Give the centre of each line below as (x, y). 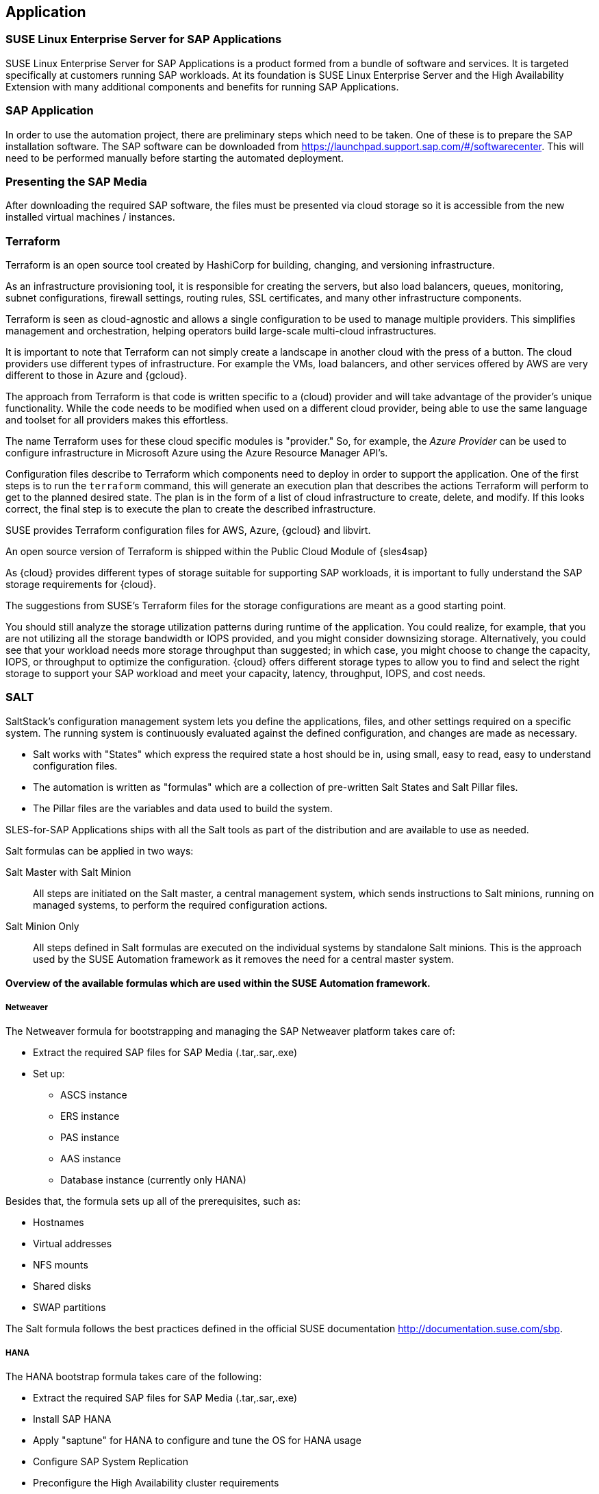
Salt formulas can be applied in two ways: (100, 850)
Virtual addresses (73, 1244)
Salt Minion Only (42, 926)
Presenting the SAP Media (76, 181)
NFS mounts (61, 1265)
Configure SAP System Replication (111, 1461)
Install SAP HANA (72, 1419)
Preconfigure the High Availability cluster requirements (156, 1482)
